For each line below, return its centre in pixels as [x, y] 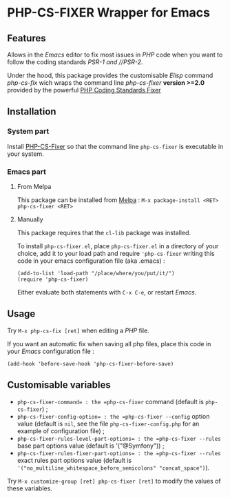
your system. [26, 154]
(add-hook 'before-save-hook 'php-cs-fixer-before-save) [91, 363]
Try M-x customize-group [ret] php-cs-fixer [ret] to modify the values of [114, 481]
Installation [32, 112]
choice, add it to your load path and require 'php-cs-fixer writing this [116, 253]
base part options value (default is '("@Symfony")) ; [91, 446]
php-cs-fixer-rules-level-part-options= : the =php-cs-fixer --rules [119, 439]
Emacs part [27, 172]
